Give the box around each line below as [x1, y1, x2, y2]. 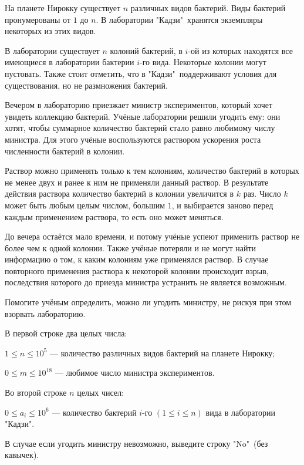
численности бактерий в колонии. [5, 144, 125, 157]
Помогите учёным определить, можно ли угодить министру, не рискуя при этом [5, 296, 292, 308]
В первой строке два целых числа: [5, 327, 127, 339]
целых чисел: [77, 386, 124, 399]
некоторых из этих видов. [5, 25, 96, 37]
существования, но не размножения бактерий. [5, 79, 168, 91]
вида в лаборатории [205, 406, 276, 418]
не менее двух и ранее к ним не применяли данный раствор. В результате [5, 176, 269, 188]
